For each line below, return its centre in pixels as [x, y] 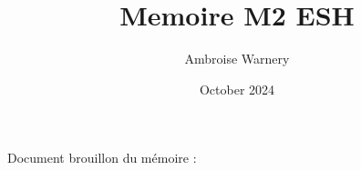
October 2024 [237, 89]
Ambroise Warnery [237, 59]
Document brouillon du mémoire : [102, 158]
